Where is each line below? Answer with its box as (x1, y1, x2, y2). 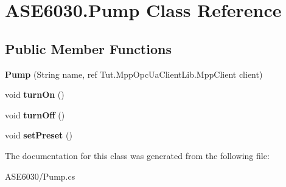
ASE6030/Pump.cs (5, 169, 75, 182)
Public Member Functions (5, 39, 172, 58)
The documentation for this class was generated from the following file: (5, 149, 270, 161)
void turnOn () (5, 88, 65, 101)
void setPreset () (5, 129, 72, 141)
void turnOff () (5, 108, 65, 121)
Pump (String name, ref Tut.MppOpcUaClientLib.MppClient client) (5, 67, 263, 80)
